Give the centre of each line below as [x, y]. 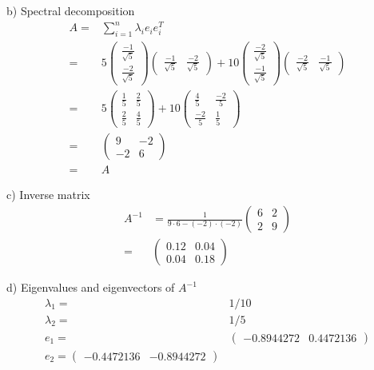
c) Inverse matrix [48, 195]
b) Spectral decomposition [71, 10]
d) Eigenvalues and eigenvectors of [91, 287]
